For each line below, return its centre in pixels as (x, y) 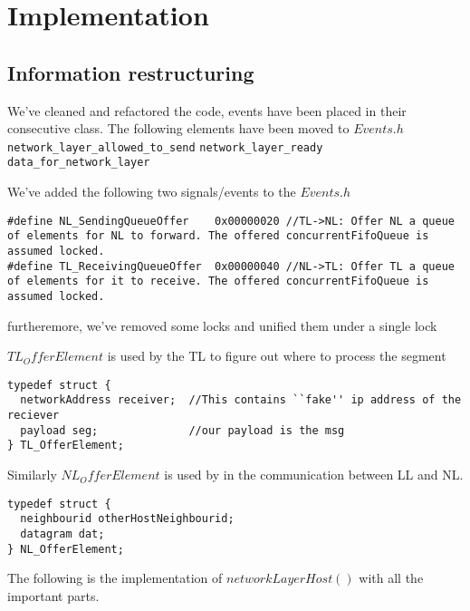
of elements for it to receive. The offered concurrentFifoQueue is (218, 281)
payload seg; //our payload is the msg (182, 430)
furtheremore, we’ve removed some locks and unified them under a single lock (222, 325)
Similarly (32, 475)
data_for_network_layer (79, 163)
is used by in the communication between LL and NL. (314, 475)
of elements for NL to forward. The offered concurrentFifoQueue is (218, 236)
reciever (34, 416)
